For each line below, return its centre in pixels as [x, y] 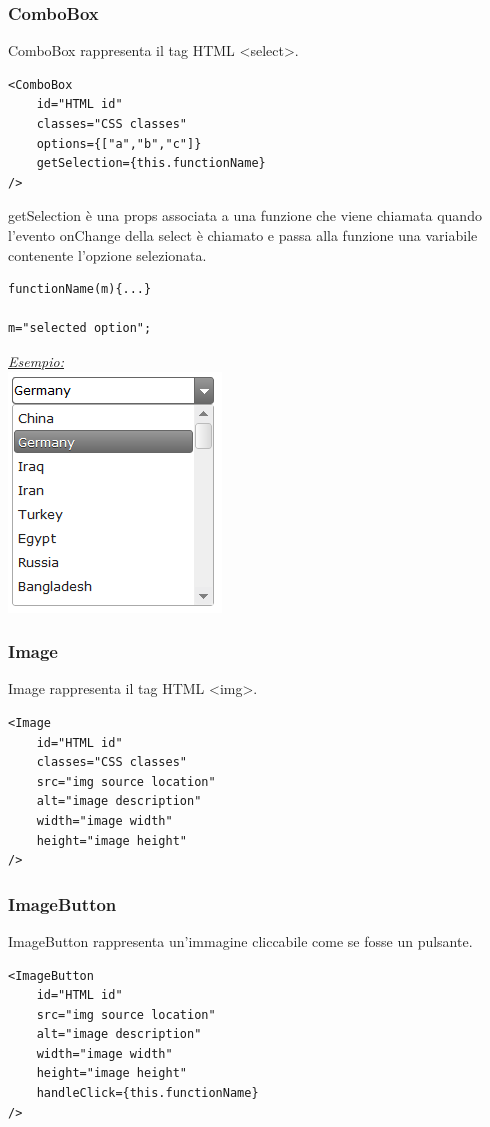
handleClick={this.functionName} [147, 1093]
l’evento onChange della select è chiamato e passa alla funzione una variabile [243, 234]
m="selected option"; [80, 328]
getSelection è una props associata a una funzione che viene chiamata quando [245, 215]
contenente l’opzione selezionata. [107, 254]
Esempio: [36, 360]
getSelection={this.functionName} [151, 163]
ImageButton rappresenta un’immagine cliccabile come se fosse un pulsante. [240, 940]
